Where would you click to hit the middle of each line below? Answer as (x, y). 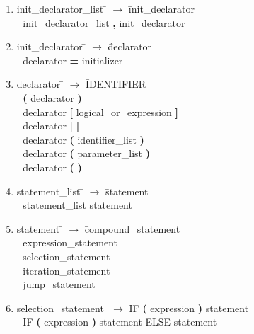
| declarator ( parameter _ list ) (83, 153)
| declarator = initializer (70, 60)
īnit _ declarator (161, 8)
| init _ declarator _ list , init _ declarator (101, 22)
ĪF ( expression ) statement (189, 307)
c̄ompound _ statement (132, 228)
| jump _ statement (56, 284)
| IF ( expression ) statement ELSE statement (117, 322)
